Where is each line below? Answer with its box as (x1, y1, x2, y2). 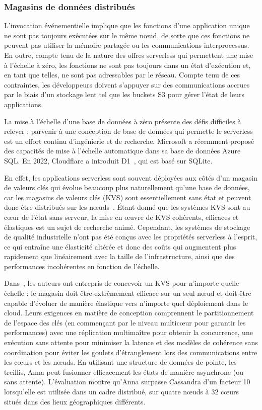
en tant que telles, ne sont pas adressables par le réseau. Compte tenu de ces (4, 69, 240, 80)
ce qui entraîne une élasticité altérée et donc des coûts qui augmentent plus (4, 241, 236, 252)
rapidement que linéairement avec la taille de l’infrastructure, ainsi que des (4, 251, 235, 262)
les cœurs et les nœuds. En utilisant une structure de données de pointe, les (4, 357, 237, 367)
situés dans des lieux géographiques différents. (4, 396, 146, 406)
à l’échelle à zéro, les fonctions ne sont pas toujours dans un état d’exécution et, (4, 59, 251, 70)
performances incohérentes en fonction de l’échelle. (4, 261, 160, 271)
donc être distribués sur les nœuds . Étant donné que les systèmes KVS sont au (4, 202, 250, 212)
